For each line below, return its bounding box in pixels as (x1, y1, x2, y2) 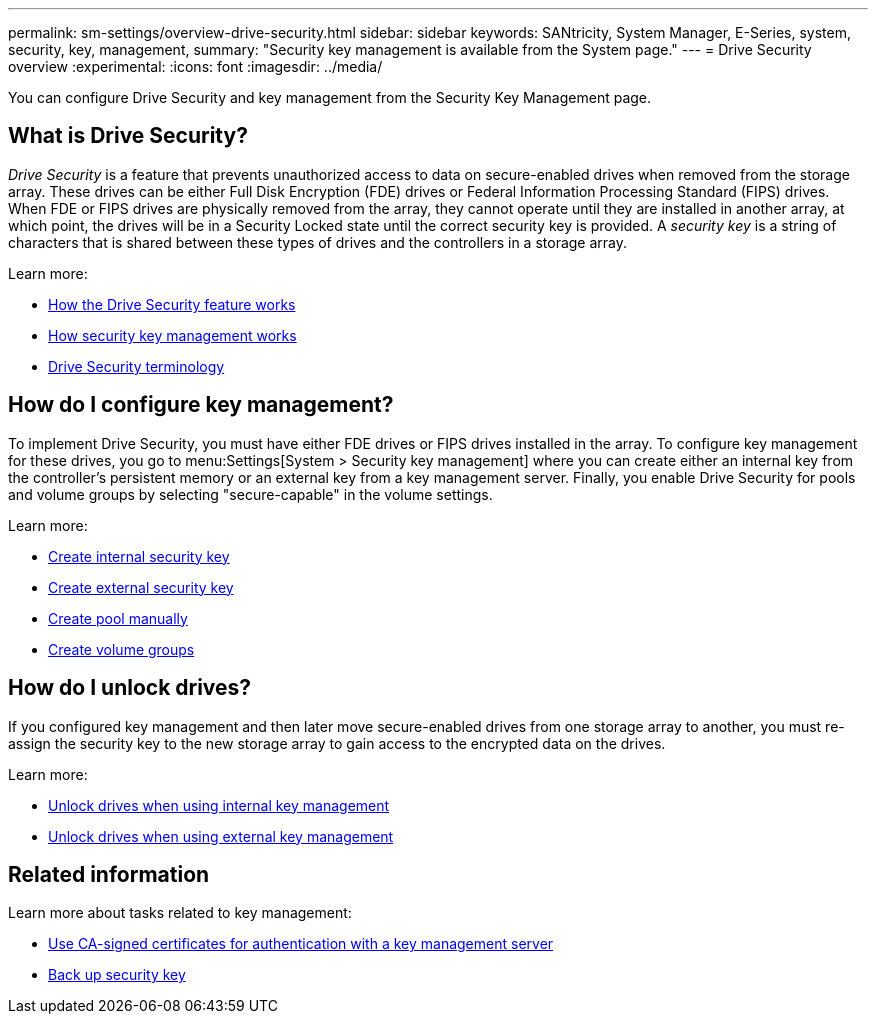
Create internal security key (48, 547, 230, 565)
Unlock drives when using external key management (48, 827, 394, 845)
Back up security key (48, 966, 186, 984)
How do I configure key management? (8, 392, 394, 418)
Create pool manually (48, 609, 188, 627)
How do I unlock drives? (8, 675, 252, 701)
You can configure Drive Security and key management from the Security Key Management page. (8, 89, 652, 106)
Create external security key (48, 578, 234, 596)
